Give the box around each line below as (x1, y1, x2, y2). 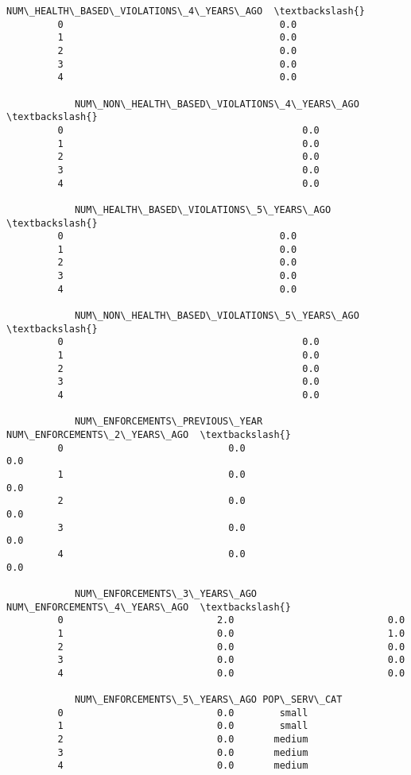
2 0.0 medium (57, 734, 308, 746)
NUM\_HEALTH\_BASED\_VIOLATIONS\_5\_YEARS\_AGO (74, 203, 332, 215)
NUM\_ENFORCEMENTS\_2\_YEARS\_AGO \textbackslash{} (6, 429, 291, 440)
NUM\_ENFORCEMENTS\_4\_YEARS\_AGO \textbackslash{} (6, 601, 291, 613)
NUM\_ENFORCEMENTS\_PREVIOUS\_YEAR (74, 416, 263, 428)
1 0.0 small (57, 720, 308, 732)
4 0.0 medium (57, 760, 308, 772)
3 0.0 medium (57, 746, 308, 758)
